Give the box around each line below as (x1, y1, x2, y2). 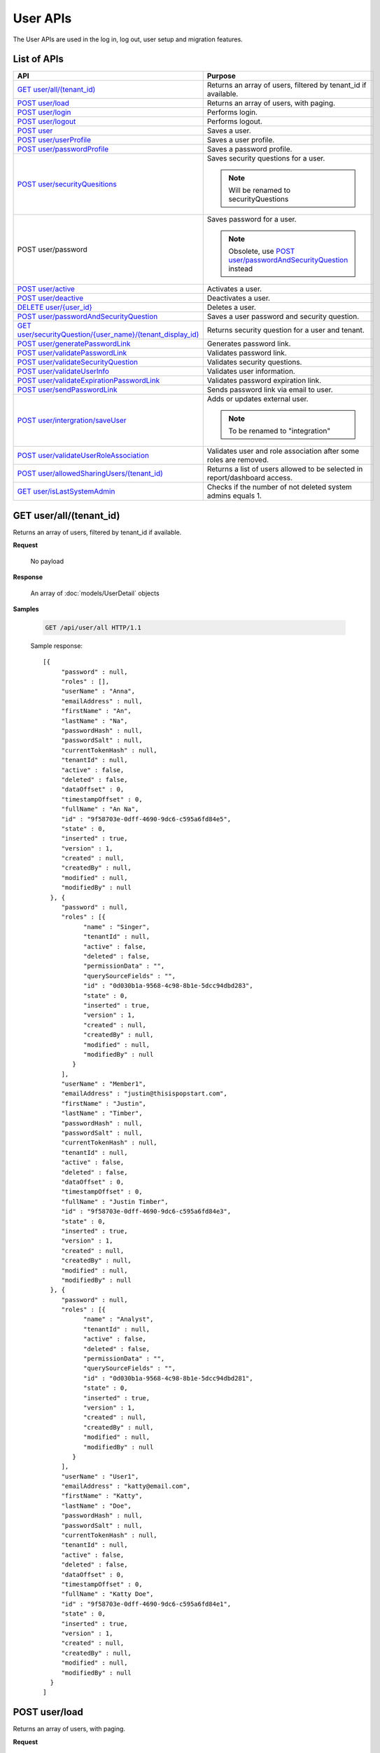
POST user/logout (17, 116, 76, 126)
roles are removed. (206, 455, 269, 465)
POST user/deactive (17, 293, 84, 303)
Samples (13, 604, 39, 613)
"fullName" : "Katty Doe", (61, 1590, 154, 1598)
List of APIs (13, 53, 64, 65)
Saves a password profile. (206, 144, 293, 154)
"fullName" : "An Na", (61, 805, 139, 813)
